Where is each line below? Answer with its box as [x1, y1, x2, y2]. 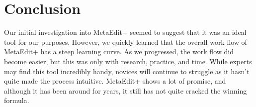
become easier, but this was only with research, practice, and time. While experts [4, 56, 252, 66]
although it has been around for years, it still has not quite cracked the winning [4, 85, 247, 96]
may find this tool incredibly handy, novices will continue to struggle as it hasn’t [4, 66, 250, 76]
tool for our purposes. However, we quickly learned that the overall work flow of [4, 36, 247, 47]
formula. [4, 95, 29, 106]
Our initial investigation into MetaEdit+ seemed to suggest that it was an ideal [4, 27, 247, 37]
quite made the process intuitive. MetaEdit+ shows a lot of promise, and [4, 76, 226, 86]
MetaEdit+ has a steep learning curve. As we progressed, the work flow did [4, 46, 234, 57]
